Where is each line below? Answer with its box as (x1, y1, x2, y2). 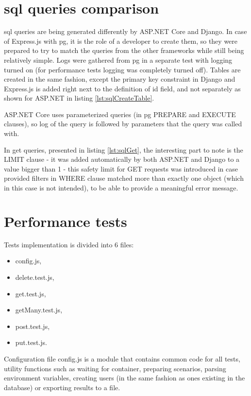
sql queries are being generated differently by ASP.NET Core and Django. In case (4, 26, 247, 36)
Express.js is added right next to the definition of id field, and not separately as (4, 83, 241, 93)
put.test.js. (15, 337, 47, 347)
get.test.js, (15, 288, 46, 298)
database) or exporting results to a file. (4, 382, 120, 392)
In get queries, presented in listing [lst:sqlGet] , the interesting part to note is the (4, 144, 243, 155)
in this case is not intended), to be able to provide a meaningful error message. (4, 183, 238, 193)
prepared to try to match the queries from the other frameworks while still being (4, 45, 244, 55)
